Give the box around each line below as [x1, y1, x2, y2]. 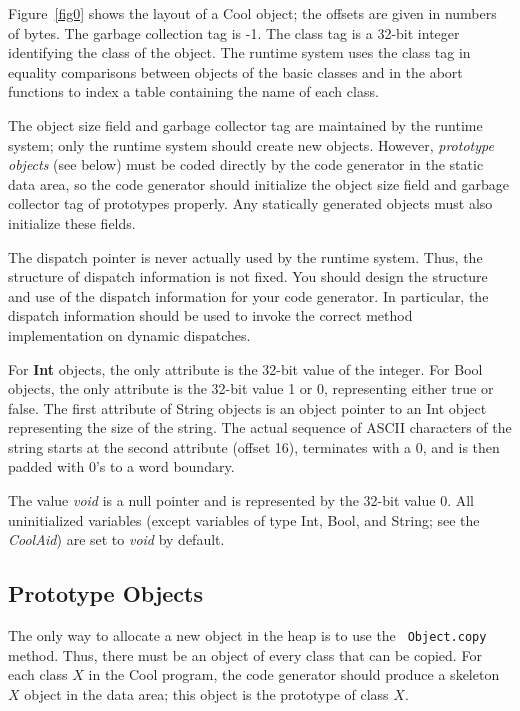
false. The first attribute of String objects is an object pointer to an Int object [8, 397, 487, 418]
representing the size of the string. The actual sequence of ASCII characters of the [8, 417, 512, 438]
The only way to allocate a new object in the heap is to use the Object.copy [8, 625, 487, 646]
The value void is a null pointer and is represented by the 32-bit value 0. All [8, 490, 474, 511]
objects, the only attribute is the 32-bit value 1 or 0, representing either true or [8, 378, 494, 399]
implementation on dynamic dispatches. [8, 324, 251, 345]
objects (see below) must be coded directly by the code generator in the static [8, 154, 484, 175]
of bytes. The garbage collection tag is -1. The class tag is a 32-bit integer [8, 22, 460, 43]
